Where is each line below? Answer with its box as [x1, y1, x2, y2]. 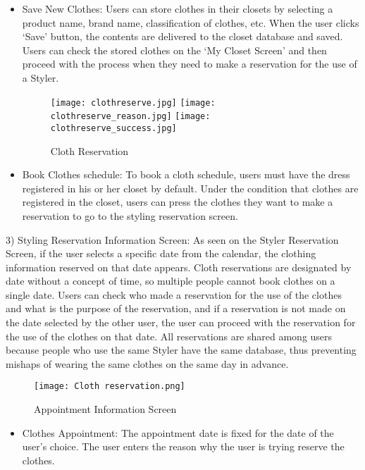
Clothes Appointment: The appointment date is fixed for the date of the [22, 425, 334, 440]
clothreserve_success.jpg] [50, 123, 177, 133]
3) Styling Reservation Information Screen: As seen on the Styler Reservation [6, 232, 339, 247]
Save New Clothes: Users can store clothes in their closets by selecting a [22, 1, 333, 16]
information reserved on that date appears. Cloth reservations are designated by [6, 259, 352, 274]
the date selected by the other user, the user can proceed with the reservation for [6, 315, 356, 330]
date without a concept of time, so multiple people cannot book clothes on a [6, 273, 335, 288]
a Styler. [22, 70, 59, 85]
